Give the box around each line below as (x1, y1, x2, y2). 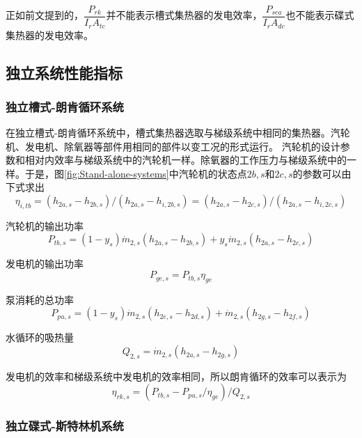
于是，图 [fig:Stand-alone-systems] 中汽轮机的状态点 (24, 166, 247, 180)
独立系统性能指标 (6, 61, 123, 83)
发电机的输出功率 (6, 256, 84, 271)
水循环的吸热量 (6, 330, 74, 345)
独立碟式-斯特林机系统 (6, 417, 124, 435)
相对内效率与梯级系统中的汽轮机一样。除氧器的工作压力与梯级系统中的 (24, 152, 347, 167)
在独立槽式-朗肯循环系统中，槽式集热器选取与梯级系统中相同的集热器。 (6, 125, 331, 140)
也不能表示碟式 (285, 8, 354, 22)
